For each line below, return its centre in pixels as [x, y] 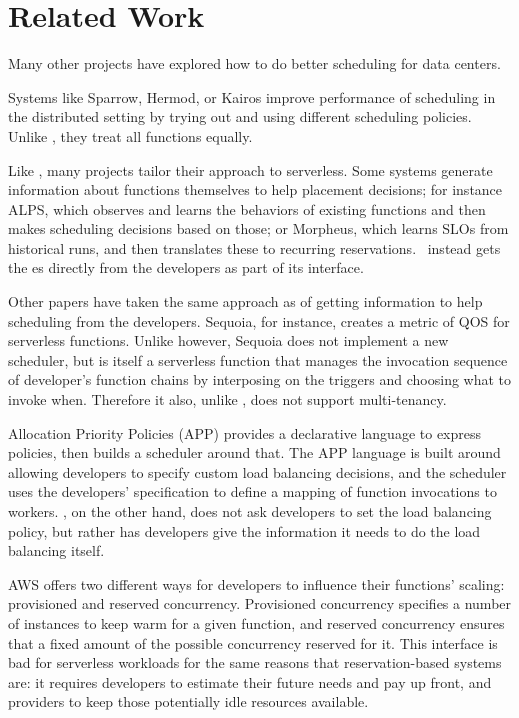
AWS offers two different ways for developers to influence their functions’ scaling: [256, 583]
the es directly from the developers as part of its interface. [186, 267]
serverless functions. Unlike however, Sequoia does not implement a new [228, 340]
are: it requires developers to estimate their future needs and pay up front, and [250, 681]
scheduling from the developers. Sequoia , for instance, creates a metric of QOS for [259, 320]
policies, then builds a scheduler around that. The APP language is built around [254, 452]
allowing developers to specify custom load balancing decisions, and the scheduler [257, 471]
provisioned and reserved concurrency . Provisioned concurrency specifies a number [260, 603]
